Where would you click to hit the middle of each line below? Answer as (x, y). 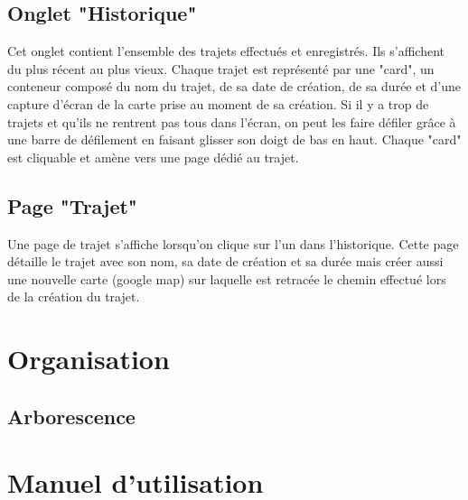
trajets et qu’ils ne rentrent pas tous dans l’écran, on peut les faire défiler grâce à (232, 121)
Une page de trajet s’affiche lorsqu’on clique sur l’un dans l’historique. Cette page (233, 243)
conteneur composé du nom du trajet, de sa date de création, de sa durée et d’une (234, 86)
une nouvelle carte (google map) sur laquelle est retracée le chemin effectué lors (227, 278)
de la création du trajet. (74, 296)
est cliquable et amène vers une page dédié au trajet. (153, 157)
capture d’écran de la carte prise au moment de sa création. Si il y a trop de (218, 103)
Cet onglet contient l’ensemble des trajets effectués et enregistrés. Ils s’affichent (226, 51)
